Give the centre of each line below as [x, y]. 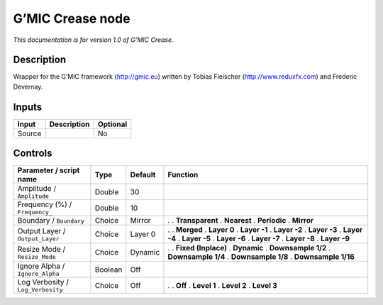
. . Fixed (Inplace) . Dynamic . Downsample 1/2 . [249, 248]
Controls [33, 154]
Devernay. [28, 87]
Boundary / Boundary [51, 221]
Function [183, 175]
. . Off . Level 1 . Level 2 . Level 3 [223, 285]
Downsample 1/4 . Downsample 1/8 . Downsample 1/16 [261, 257]
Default [143, 175]
